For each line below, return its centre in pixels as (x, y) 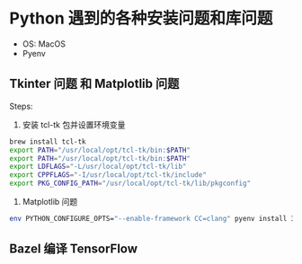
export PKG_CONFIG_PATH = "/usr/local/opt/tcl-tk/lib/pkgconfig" (130, 184)
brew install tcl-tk (48, 141)
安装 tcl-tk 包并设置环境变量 (74, 124)
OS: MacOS (44, 44)
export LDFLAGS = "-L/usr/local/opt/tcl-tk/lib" (98, 167)
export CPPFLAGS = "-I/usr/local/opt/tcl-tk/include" (108, 175)
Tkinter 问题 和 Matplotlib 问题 (94, 84)
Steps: (21, 106)
